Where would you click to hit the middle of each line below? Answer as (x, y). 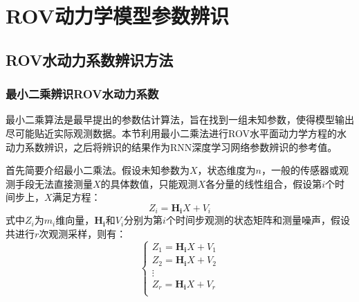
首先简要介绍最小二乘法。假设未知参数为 (98, 170)
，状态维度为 (227, 170)
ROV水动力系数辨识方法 (90, 59)
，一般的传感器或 (300, 170)
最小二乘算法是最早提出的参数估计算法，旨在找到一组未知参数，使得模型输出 (180, 119)
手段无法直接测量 (54, 183)
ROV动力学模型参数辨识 (117, 16)
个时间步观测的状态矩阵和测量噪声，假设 (258, 220)
